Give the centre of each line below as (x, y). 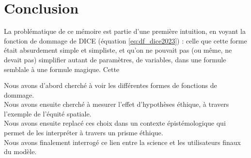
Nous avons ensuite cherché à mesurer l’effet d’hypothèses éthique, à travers (117, 104)
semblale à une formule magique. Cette (62, 69)
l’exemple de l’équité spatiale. (48, 113)
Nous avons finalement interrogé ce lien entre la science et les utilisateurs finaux (123, 142)
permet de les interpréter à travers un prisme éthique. (84, 133)
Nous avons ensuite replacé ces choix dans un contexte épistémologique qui (115, 123)
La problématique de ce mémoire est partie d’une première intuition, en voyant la (125, 31)
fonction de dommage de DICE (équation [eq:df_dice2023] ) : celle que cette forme (125, 40)
